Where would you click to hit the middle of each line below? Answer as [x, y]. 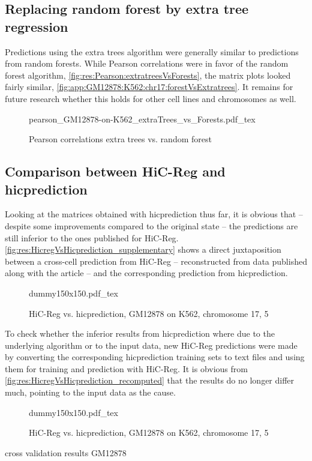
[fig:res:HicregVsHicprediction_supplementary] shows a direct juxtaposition [143, 249]
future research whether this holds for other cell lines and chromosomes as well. [151, 98]
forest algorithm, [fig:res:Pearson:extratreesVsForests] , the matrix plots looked [148, 75]
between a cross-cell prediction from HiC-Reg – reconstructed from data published [156, 261]
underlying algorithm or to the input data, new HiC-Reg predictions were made [151, 345]
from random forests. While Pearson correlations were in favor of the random [147, 63]
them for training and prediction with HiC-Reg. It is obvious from [126, 368]
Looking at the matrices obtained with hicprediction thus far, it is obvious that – [154, 214]
